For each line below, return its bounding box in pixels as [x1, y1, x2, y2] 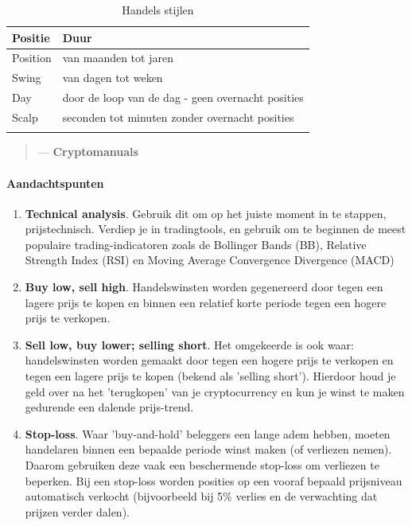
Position [12, 49, 52, 66]
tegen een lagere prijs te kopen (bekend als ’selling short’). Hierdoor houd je [25, 368, 396, 384]
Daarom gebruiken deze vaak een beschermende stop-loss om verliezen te [25, 457, 379, 473]
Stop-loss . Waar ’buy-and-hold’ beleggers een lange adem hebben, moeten [25, 425, 391, 442]
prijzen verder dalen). [25, 503, 130, 520]
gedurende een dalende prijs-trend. [25, 399, 194, 415]
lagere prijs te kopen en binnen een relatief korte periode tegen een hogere [25, 294, 387, 310]
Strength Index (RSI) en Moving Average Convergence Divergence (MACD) [25, 251, 395, 268]
